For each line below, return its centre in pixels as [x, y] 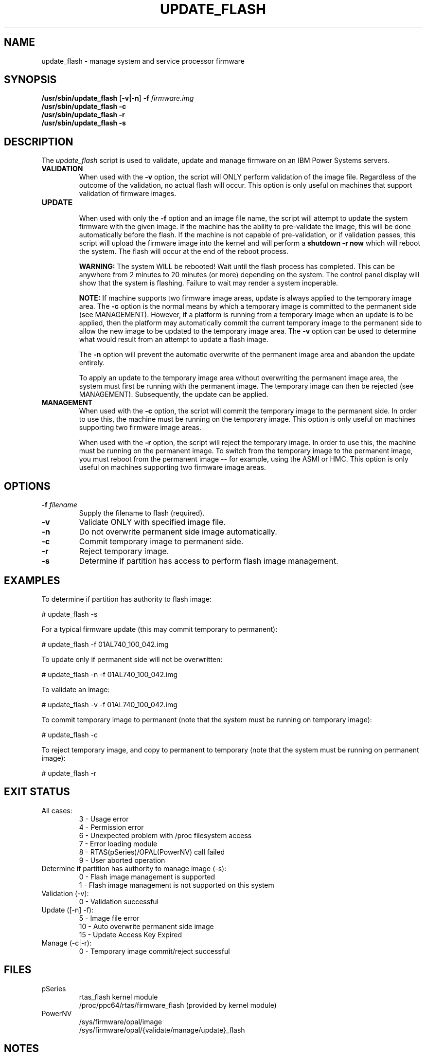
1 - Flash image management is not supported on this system [177, 885]
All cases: [57, 810]
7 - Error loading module [118, 843]
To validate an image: [76, 689]
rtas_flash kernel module [118, 997]
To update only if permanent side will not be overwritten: [132, 659]
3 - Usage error [104, 819]
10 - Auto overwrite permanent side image [146, 926]
